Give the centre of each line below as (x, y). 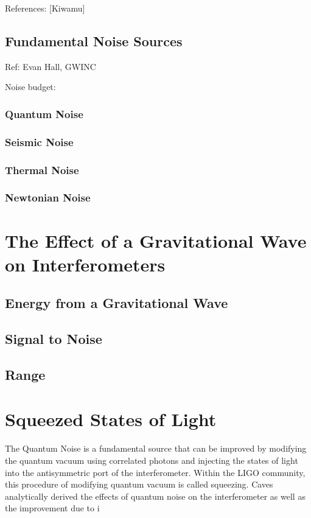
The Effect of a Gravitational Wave (156, 240)
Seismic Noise (39, 142)
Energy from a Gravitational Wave (117, 303)
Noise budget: (30, 87)
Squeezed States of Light (111, 419)
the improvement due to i (52, 508)
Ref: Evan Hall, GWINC (51, 66)
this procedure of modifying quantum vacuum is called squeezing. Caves (139, 484)
